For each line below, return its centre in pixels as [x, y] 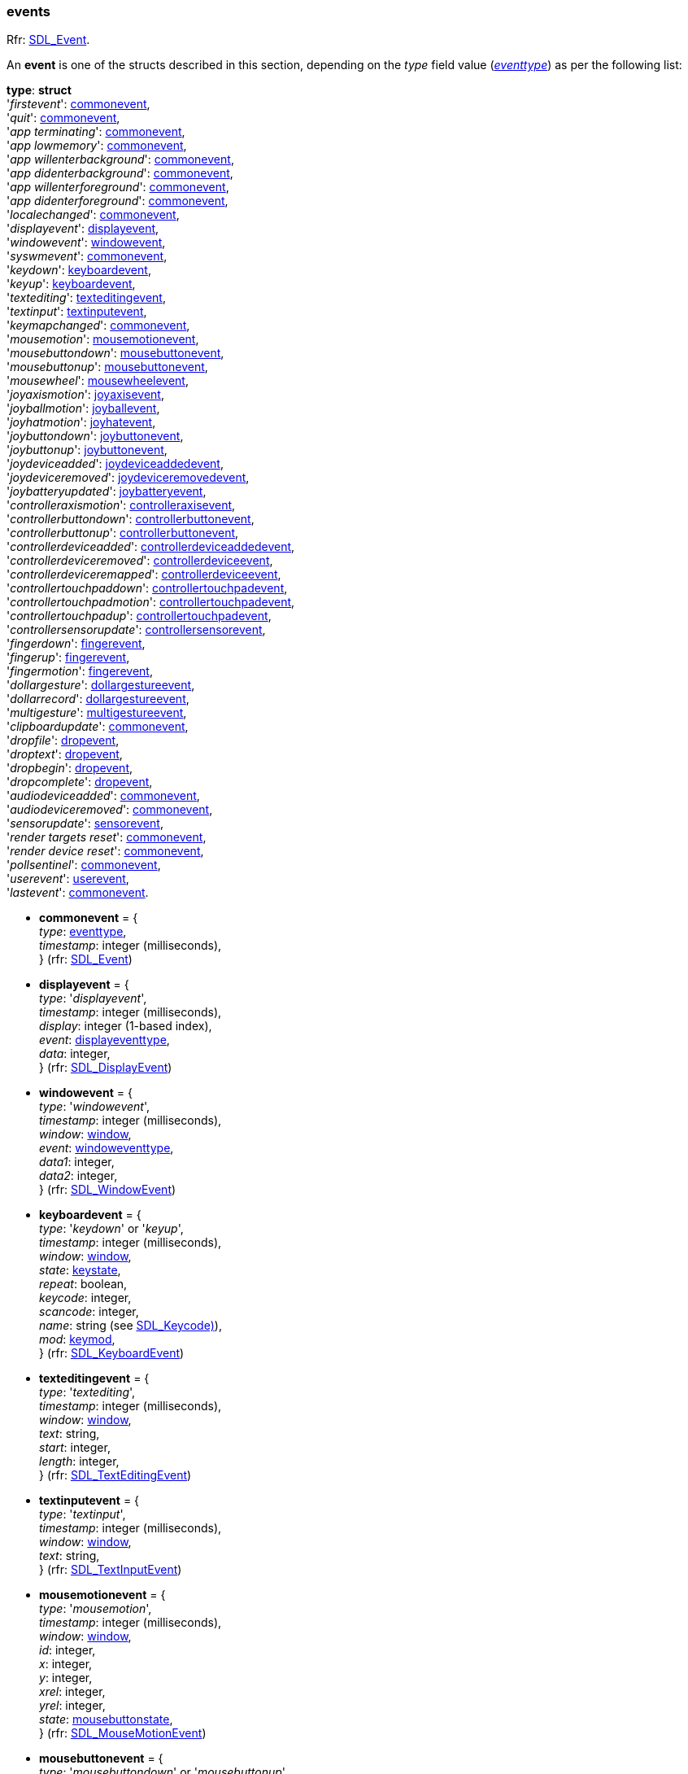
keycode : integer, [85, 1298]
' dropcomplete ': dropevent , [80, 782]
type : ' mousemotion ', [96, 1609]
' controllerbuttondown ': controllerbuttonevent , [131, 519]
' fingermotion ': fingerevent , [80, 671]
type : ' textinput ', [83, 1514]
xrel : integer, [72, 1692]
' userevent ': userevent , [68, 879]
